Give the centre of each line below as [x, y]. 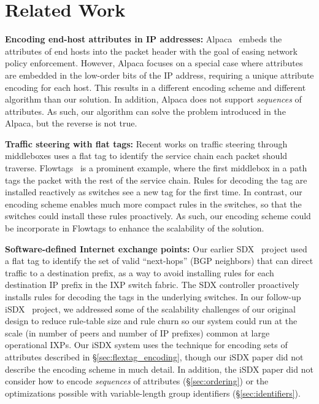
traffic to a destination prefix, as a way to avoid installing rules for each [140, 272]
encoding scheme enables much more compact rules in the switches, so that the [153, 204]
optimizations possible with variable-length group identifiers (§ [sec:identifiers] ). [153, 393]
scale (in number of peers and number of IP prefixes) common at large [137, 332]
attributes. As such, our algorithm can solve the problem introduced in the [145, 111]
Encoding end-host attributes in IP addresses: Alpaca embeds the [144, 39]
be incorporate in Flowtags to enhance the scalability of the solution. [135, 228]
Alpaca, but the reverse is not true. [71, 123]
